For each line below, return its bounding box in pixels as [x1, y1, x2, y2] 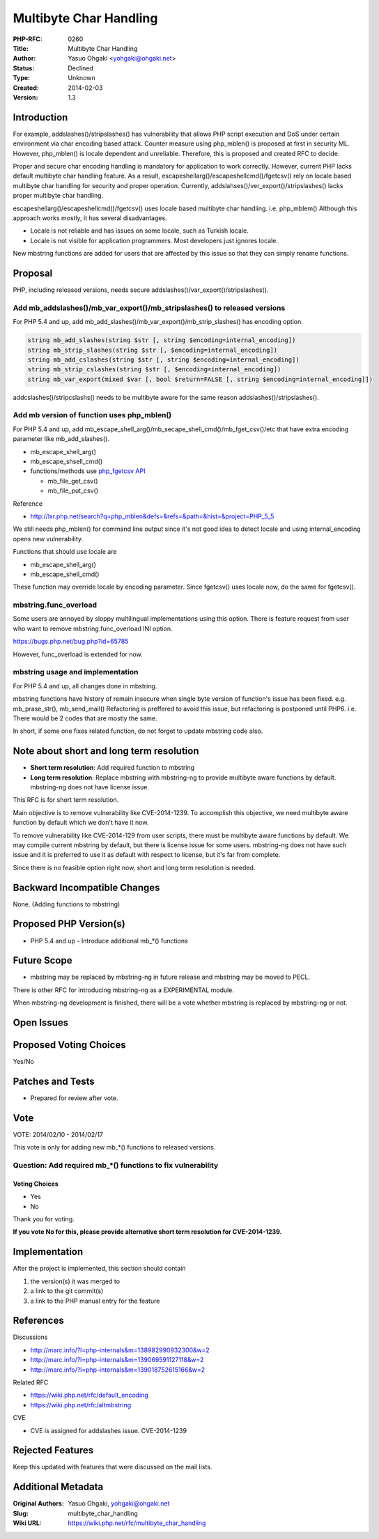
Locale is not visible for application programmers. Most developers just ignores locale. [30, 236, 278, 245]
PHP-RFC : [13, 35, 43, 43]
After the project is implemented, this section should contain [13, 1265, 186, 1273]
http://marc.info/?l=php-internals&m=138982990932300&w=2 [30, 1345, 210, 1354]
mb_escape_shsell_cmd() [30, 457, 103, 465]
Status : [13, 63, 35, 72]
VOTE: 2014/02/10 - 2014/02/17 [13, 1130, 104, 1138]
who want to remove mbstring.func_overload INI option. [13, 624, 173, 633]
